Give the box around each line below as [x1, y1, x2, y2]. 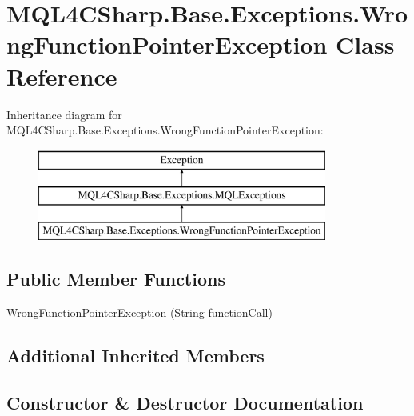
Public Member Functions [6, 266, 225, 291]
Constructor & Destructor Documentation [6, 390, 364, 414]
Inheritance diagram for [6, 106, 122, 122]
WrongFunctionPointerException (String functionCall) [6, 303, 273, 320]
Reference [6, 59, 117, 92]
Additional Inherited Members [6, 342, 265, 367]
